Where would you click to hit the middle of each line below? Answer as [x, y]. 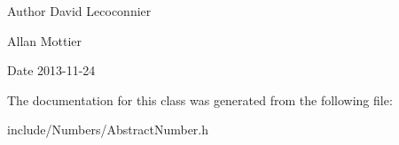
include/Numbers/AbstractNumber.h [108, 130]
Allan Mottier [45, 40]
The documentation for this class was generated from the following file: [200, 99]
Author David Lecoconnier [79, 11]
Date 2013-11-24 [51, 70]
